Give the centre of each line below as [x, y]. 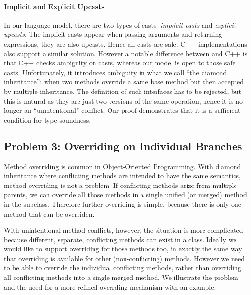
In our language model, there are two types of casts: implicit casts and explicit [120, 24]
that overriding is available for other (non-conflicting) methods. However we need [124, 258]
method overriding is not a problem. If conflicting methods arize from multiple [120, 185]
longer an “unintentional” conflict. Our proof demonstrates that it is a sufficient [122, 110]
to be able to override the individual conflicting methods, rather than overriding [123, 268]
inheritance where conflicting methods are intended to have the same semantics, [122, 176]
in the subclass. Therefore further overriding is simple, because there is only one [123, 204]
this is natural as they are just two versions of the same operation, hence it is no [124, 101]
